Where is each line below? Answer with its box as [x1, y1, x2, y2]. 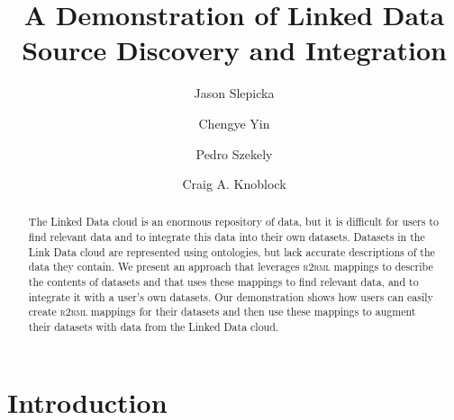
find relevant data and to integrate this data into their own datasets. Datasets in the [28, 229, 425, 245]
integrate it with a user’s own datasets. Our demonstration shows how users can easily [28, 289, 433, 304]
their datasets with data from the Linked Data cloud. [28, 319, 279, 335]
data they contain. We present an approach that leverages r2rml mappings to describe [28, 259, 433, 274]
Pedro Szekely [195, 144, 273, 163]
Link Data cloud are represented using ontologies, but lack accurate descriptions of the [28, 244, 435, 259]
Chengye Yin [198, 113, 270, 132]
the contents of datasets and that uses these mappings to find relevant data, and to [28, 274, 419, 290]
